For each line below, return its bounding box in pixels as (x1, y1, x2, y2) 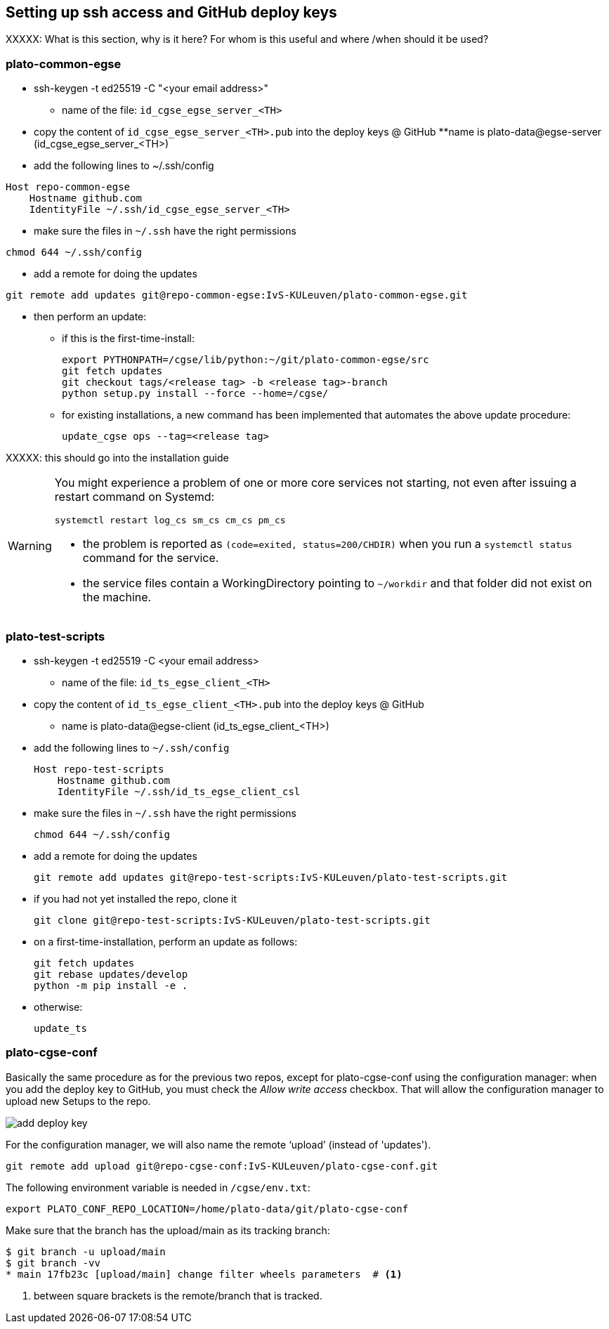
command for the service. (82, 551, 219, 565)
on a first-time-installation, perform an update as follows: (34, 935, 298, 948)
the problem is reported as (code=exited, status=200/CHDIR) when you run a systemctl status (82, 537, 572, 551)
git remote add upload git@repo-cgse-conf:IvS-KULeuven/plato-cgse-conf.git (6, 1160, 438, 1172)
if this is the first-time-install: (62, 332, 195, 345)
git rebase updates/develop (34, 968, 188, 980)
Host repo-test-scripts (34, 763, 164, 775)
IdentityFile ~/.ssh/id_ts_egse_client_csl (57, 785, 301, 797)
